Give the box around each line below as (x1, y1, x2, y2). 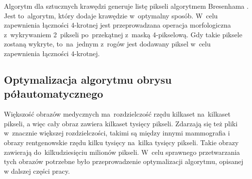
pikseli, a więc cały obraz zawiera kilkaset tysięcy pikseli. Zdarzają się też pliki (4, 118, 238, 128)
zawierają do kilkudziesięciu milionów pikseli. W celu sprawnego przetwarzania (4, 147, 240, 157)
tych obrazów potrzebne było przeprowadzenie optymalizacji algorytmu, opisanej (4, 156, 244, 166)
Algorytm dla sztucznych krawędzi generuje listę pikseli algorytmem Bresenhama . (4, 1, 249, 11)
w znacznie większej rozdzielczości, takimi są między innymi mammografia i (4, 128, 230, 138)
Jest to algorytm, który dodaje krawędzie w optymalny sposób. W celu (4, 10, 218, 20)
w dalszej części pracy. (4, 165, 70, 176)
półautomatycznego (4, 86, 103, 101)
